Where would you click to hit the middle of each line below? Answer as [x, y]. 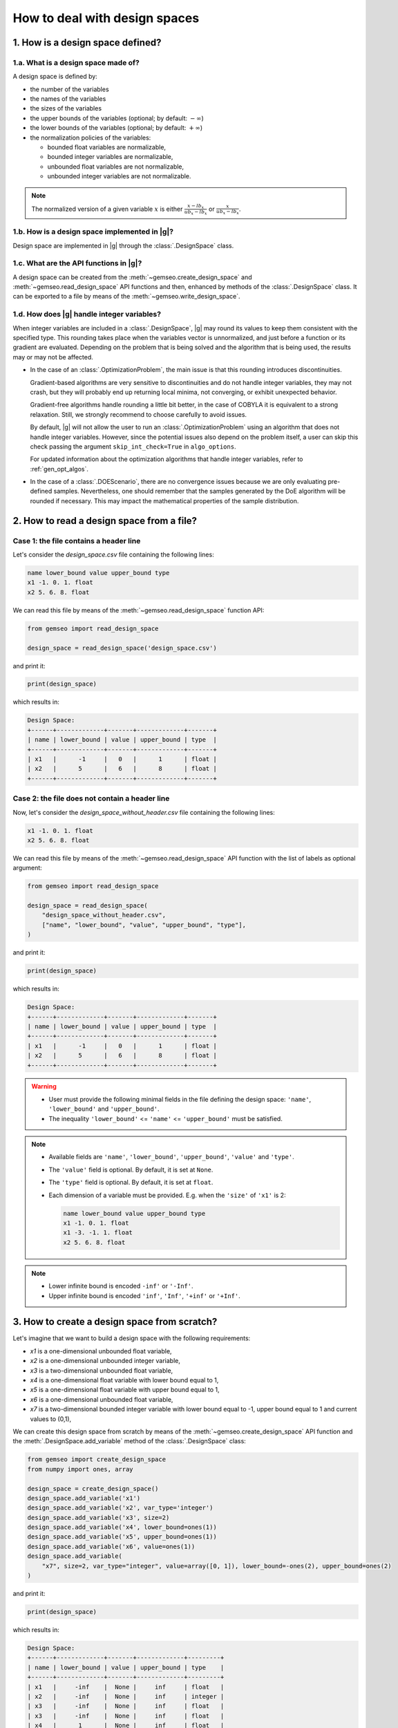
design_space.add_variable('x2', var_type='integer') [120, 1508]
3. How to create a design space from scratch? [115, 1322]
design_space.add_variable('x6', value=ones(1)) [111, 1546]
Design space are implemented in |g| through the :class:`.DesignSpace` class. [123, 245]
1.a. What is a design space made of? [76, 62]
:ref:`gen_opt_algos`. [59, 469]
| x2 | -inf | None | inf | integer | [126, 1696]
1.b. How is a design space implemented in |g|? [93, 232]
